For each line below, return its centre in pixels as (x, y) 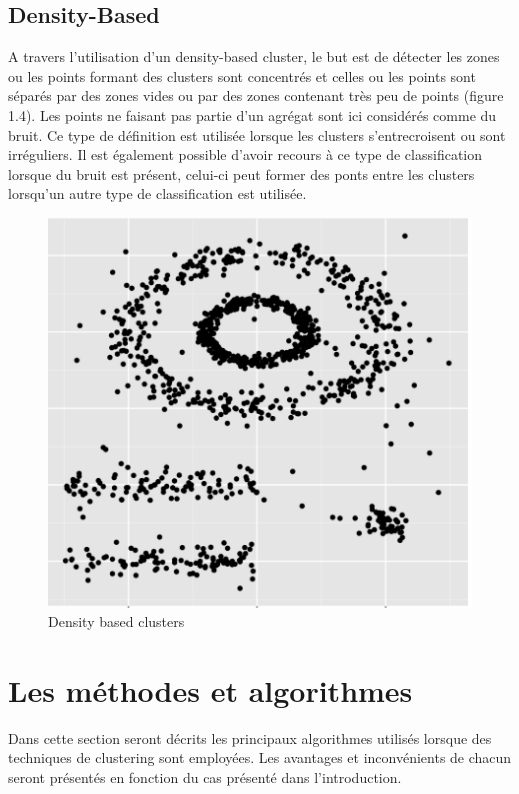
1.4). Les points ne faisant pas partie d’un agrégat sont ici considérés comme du (252, 114)
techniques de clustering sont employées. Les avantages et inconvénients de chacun (260, 757)
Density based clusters (116, 621)
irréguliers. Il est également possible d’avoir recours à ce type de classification (245, 154)
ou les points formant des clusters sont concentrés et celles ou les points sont (242, 75)
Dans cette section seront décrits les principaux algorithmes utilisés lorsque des (250, 737)
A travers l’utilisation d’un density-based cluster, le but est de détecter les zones (254, 56)
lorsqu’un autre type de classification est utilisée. (157, 193)
